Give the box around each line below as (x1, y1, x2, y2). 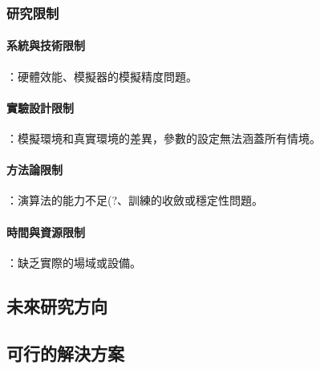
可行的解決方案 (6, 340, 124, 365)
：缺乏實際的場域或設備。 (6, 253, 141, 270)
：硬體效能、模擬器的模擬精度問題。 (6, 67, 197, 84)
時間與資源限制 (6, 223, 85, 240)
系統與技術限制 (6, 37, 85, 54)
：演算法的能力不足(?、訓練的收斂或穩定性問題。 (6, 192, 264, 209)
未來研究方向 (6, 293, 107, 318)
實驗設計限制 (6, 99, 74, 116)
